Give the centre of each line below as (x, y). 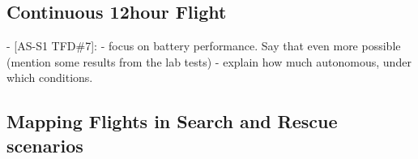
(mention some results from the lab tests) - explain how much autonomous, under (209, 61)
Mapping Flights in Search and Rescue (172, 121)
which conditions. (50, 77)
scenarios (45, 145)
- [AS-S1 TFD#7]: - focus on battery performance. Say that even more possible (204, 46)
